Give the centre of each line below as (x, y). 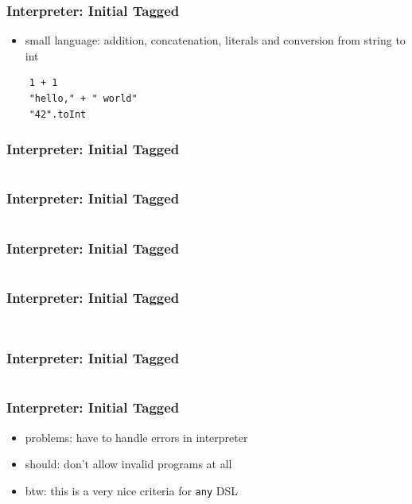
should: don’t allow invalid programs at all (128, 464)
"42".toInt (58, 114)
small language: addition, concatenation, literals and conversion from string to (215, 40)
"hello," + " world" (83, 99)
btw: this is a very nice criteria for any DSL (131, 490)
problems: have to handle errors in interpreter (136, 437)
